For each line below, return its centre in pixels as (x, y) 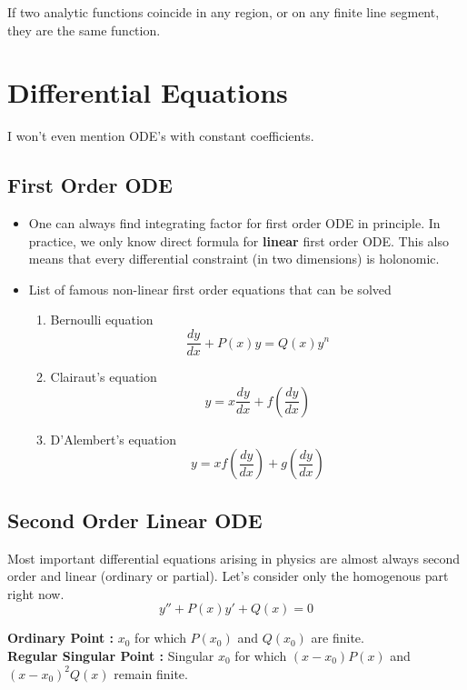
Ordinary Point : (61, 638)
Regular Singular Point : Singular (111, 655)
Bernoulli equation (102, 320)
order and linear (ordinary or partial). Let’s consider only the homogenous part (228, 576)
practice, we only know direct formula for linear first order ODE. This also (238, 240)
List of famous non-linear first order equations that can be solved (210, 289)
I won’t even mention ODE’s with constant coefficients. (161, 136)
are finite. (338, 638)
